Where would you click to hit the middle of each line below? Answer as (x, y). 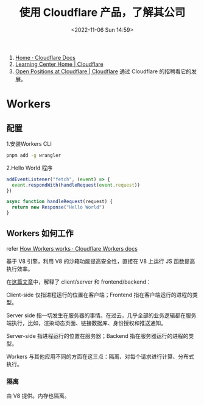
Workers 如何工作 (40, 233)
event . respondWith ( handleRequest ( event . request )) (76, 185)
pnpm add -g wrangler (34, 155)
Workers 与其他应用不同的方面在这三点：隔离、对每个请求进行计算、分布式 (100, 356)
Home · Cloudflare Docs (45, 57)
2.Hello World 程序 (30, 168)
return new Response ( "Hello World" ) (58, 207)
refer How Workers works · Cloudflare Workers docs (72, 248)
